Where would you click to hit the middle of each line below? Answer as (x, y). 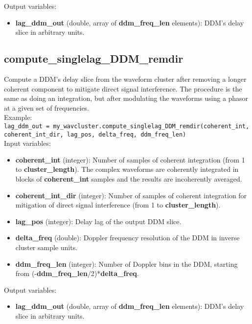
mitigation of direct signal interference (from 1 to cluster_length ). (118, 205)
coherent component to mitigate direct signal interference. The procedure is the (123, 88)
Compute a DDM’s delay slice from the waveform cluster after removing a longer (125, 79)
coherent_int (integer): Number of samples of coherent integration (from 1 (130, 159)
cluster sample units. (46, 247)
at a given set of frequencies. (47, 107)
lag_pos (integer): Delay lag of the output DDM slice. (98, 221)
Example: (18, 117)
